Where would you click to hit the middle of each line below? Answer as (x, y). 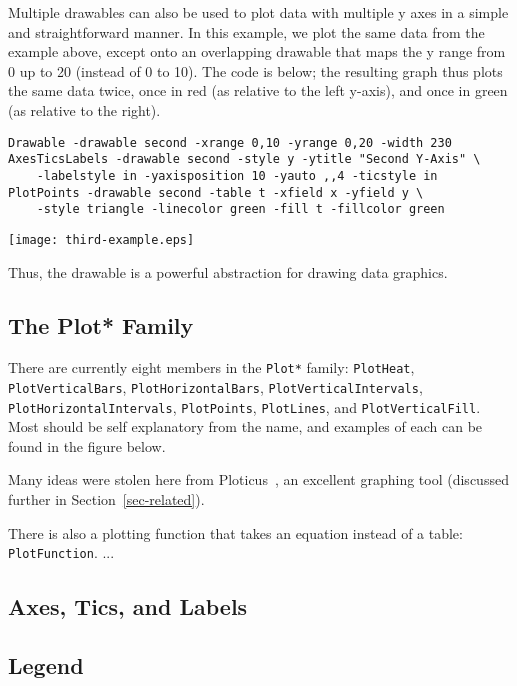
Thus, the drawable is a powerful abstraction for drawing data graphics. (228, 271)
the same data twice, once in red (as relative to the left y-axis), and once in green (258, 90)
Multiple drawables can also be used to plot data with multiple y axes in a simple (258, 12)
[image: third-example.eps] (101, 239)
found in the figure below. (87, 445)
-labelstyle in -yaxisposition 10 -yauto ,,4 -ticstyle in (237, 175)
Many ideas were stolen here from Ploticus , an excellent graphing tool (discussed (258, 479)
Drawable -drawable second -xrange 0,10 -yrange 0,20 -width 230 (230, 142)
